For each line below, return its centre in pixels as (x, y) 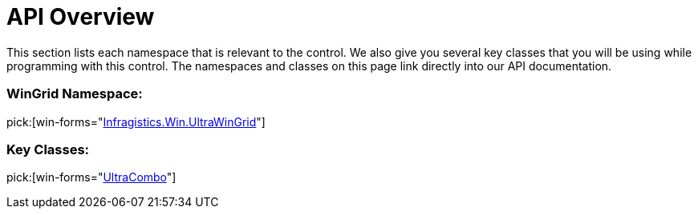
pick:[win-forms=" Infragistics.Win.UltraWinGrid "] (136, 121)
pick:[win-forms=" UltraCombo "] (91, 177)
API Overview (81, 17)
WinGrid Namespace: (75, 94)
